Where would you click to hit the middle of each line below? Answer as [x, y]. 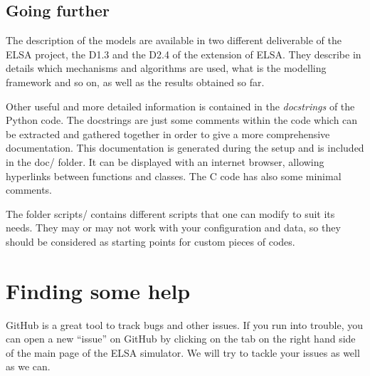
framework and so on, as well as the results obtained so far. [135, 82]
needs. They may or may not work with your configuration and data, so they [173, 228]
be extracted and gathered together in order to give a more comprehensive [168, 134]
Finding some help [98, 290]
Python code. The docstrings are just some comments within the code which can [182, 120]
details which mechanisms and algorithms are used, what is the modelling [166, 68]
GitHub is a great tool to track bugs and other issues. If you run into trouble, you [184, 324]
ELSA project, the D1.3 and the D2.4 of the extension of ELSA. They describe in [184, 54]
